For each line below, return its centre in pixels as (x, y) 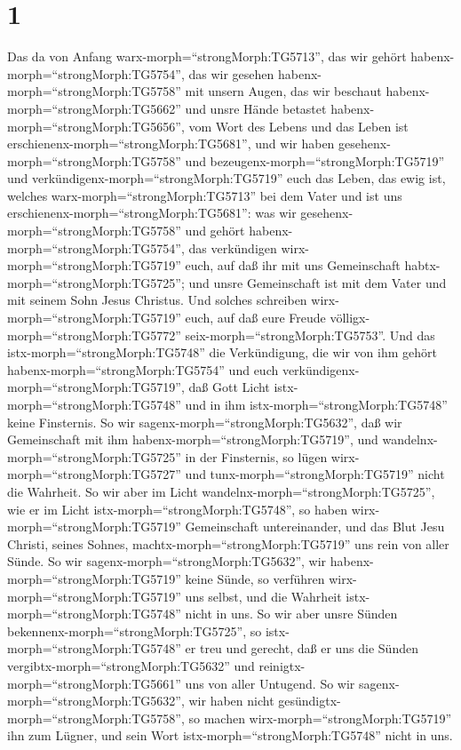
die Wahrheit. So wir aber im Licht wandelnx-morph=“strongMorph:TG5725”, (221, 491)
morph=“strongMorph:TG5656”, (96, 126)
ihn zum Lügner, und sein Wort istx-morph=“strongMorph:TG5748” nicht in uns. (230, 735)
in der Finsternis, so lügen (256, 456)
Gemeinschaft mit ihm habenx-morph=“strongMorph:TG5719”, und (193, 439)
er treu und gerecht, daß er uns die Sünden (302, 648)
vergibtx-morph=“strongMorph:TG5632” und (131, 665)
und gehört (215, 231)
